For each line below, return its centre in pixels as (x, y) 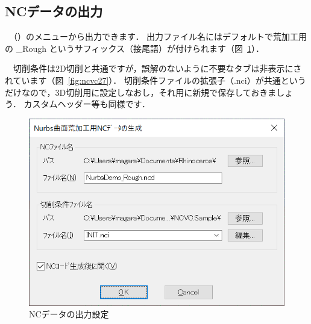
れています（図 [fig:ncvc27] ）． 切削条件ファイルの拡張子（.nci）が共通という (155, 80)
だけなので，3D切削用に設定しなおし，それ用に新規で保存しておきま (141, 92)
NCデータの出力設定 (69, 314)
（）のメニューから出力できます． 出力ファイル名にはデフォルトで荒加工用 (160, 36)
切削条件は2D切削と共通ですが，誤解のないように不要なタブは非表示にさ (157, 68)
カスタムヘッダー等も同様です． (87, 104)
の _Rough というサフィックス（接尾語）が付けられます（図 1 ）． (134, 48)
